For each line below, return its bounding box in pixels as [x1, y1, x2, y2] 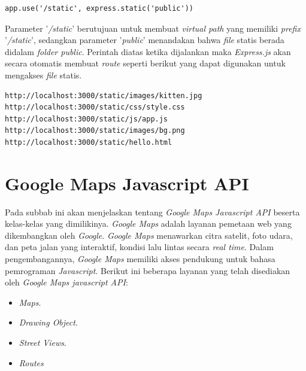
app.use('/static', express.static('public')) [5, 4, 193, 13]
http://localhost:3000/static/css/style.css [5, 103, 185, 112]
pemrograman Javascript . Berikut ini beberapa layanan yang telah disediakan [5, 264, 290, 276]
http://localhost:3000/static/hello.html [5, 138, 172, 147]
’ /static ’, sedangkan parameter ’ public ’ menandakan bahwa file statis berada [5, 34, 284, 46]
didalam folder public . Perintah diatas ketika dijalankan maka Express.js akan [5, 45, 291, 57]
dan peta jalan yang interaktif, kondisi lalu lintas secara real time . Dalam [5, 241, 274, 253]
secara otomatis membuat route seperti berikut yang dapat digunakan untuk [5, 57, 286, 69]
